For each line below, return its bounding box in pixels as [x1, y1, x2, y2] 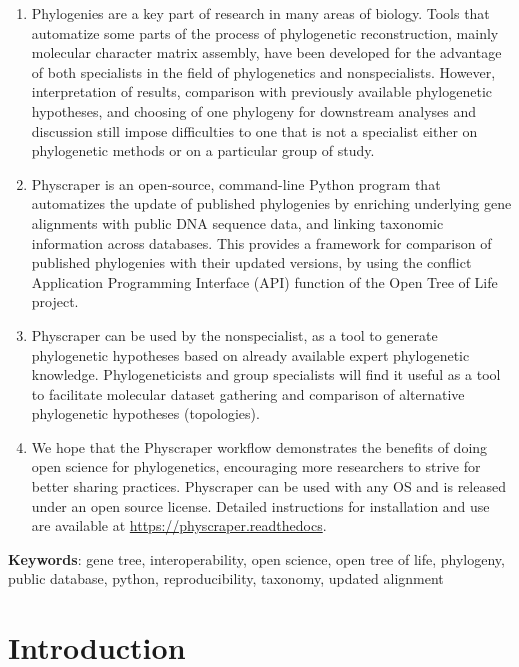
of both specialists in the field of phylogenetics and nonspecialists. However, [31, 61, 496, 82]
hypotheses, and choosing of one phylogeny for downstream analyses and [31, 100, 477, 121]
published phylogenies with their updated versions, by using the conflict [31, 252, 472, 273]
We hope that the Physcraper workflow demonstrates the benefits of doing [31, 436, 488, 457]
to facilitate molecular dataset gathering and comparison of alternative [31, 383, 465, 404]
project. [31, 291, 79, 312]
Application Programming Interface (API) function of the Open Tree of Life [31, 271, 498, 292]
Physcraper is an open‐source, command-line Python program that [31, 173, 441, 194]
